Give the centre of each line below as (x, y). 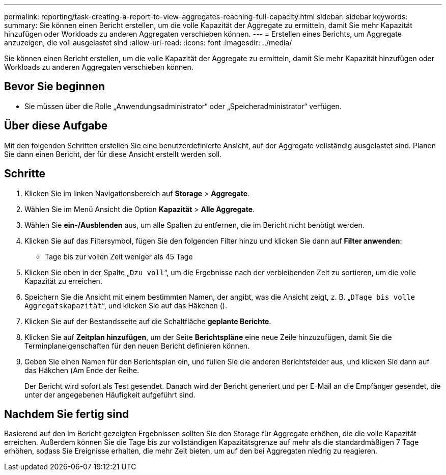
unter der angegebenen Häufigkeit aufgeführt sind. (110, 394)
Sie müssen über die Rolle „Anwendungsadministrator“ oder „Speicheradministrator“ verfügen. (183, 106)
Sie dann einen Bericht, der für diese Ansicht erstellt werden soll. (113, 154)
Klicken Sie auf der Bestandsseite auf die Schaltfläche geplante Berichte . (148, 321)
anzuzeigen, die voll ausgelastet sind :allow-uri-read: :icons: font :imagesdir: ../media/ (148, 43)
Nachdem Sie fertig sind (67, 414)
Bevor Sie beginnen (55, 87)
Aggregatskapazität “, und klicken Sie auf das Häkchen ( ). (126, 305)
